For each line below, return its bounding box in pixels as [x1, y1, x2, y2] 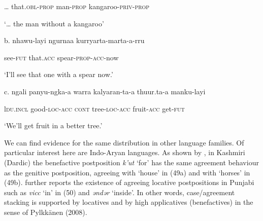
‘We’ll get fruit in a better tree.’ [4, 120, 103, 131]
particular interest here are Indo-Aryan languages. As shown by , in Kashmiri [4, 147, 245, 158]
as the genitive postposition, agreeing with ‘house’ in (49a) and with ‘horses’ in [4, 167, 250, 177]
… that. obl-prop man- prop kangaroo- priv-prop [4, 1, 149, 11]
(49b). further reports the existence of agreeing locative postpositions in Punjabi [4, 177, 254, 188]
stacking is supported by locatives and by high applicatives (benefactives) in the [4, 197, 253, 207]
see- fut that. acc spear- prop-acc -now [4, 52, 119, 62]
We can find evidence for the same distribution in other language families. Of [4, 137, 244, 148]
